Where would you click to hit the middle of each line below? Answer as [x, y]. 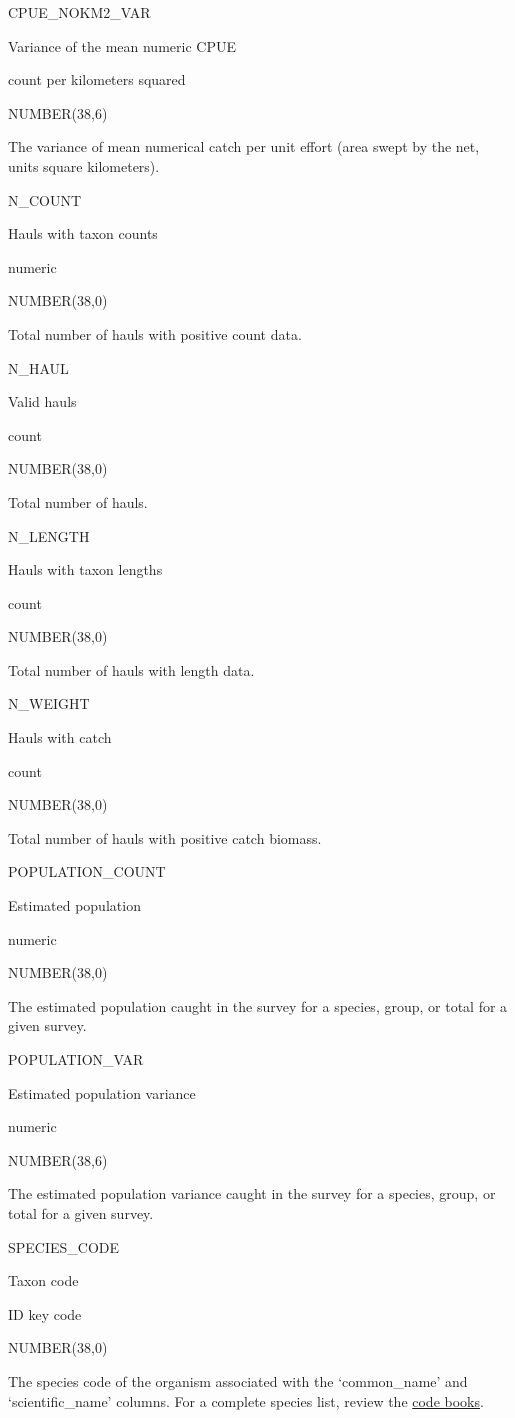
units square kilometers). [84, 165]
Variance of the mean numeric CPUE [122, 45]
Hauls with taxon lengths [85, 569]
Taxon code [43, 1280]
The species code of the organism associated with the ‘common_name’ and [238, 1380]
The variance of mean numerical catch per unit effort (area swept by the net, [244, 146]
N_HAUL [38, 367]
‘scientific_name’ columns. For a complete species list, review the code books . [246, 1400]
